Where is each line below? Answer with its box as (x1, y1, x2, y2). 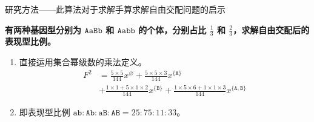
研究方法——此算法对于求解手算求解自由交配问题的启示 (5, 3, 225, 15)
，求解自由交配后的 (233, 23, 310, 36)
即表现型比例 (19, 106, 70, 118)
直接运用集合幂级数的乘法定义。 (19, 56, 147, 68)
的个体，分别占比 (138, 23, 207, 36)
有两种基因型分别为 (5, 23, 81, 36)
